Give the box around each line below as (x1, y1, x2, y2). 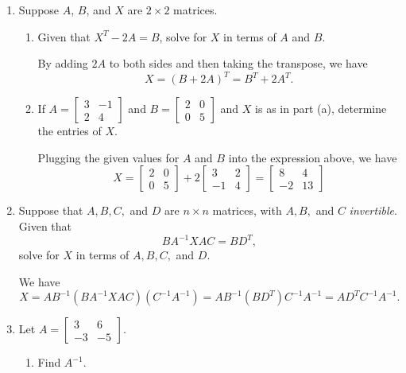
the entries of (37, 122, 102, 139)
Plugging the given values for (37, 149, 180, 165)
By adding (37, 55, 88, 72)
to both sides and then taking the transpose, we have (109, 55, 368, 72)
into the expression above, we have (228, 149, 397, 165)
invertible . (349, 202, 397, 219)
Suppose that (18, 202, 83, 219)
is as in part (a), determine (255, 100, 387, 117)
